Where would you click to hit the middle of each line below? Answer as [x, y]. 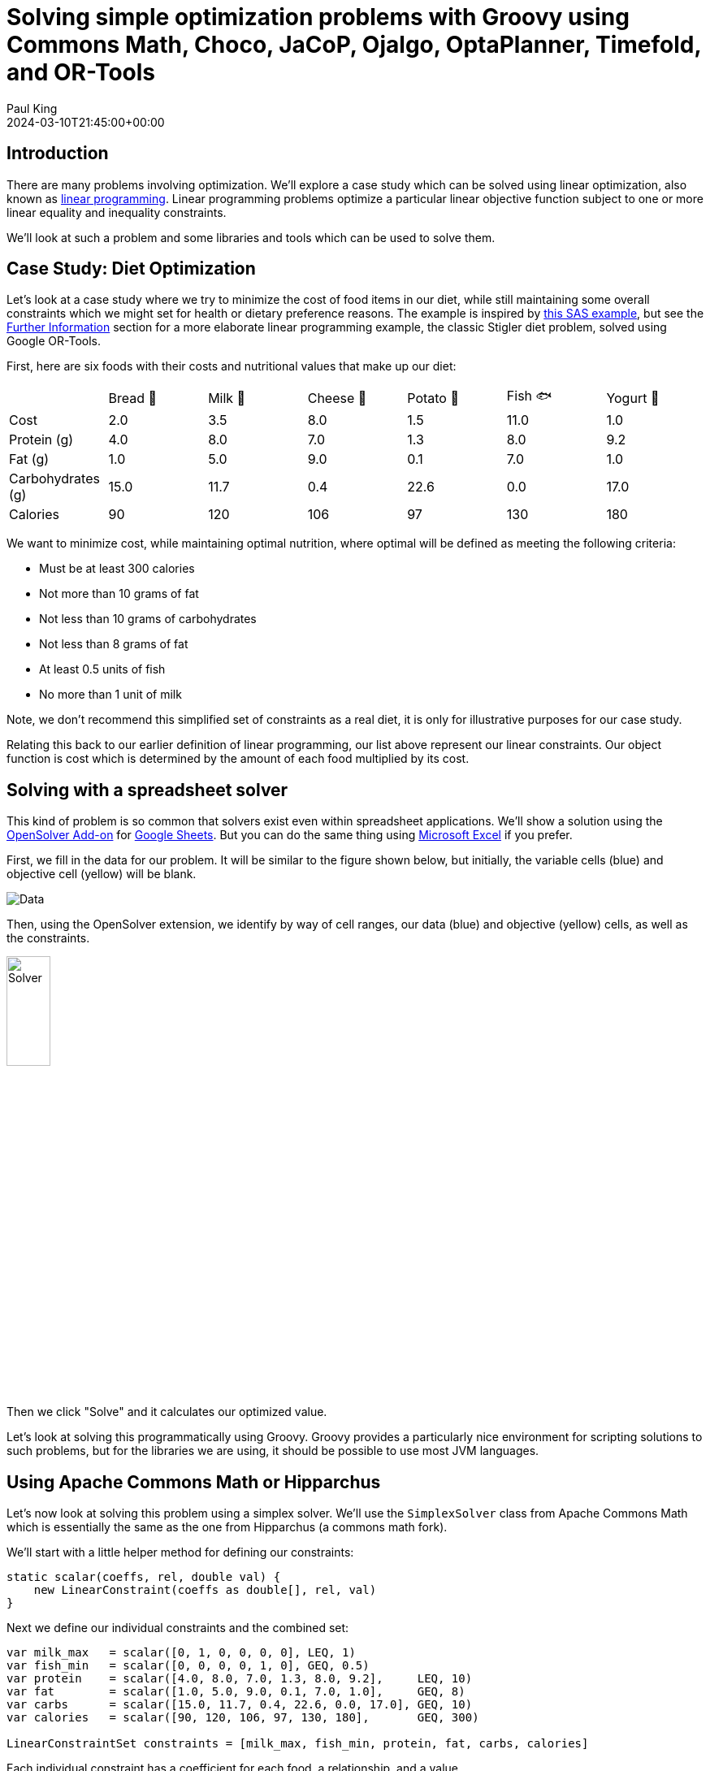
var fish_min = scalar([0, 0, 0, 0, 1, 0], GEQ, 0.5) [188, 1666]
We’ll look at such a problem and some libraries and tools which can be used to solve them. [251, 237]
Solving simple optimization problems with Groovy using [318, 17]
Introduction [58, 154]
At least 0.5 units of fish [102, 669]
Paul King [32, 108]
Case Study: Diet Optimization [131, 269]
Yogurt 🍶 [633, 398]
